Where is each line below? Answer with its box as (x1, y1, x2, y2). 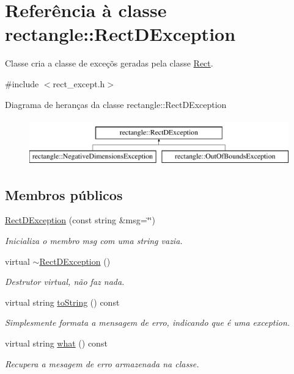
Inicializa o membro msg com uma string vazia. (5, 234, 183, 247)
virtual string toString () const (5, 295, 120, 308)
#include (5, 77, 39, 90)
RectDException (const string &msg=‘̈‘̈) (5, 214, 155, 226)
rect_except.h (53, 77, 105, 90)
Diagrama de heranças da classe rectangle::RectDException (5, 98, 227, 110)
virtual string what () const (5, 337, 108, 350)
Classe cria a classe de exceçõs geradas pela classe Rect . (5, 57, 213, 70)
